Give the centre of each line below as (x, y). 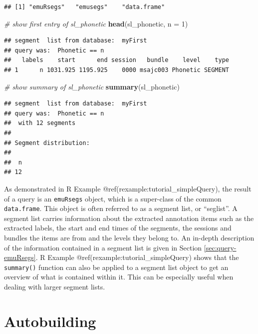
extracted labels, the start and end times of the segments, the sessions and (118, 228)
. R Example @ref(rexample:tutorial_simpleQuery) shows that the (137, 257)
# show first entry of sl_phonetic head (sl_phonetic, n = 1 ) (96, 23)
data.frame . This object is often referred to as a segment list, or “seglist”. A (121, 208)
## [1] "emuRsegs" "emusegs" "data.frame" (85, 7)
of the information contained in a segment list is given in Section (103, 247)
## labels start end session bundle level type (117, 60)
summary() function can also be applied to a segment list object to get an (116, 267)
